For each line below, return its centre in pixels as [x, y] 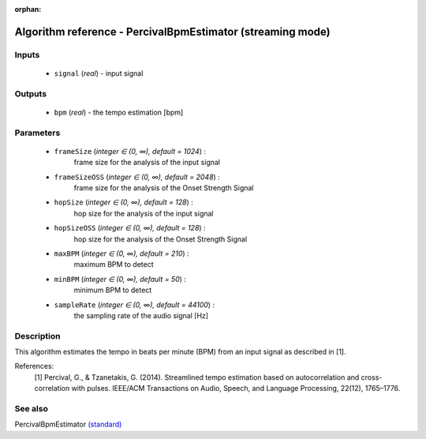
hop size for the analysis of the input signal [144, 213]
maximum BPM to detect [114, 265]
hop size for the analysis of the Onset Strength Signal [161, 239]
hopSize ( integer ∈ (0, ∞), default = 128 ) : [123, 202]
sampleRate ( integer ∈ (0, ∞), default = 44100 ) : [135, 305]
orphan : [28, 9]
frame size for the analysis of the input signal [147, 163]
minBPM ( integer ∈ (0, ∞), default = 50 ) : [120, 279]
